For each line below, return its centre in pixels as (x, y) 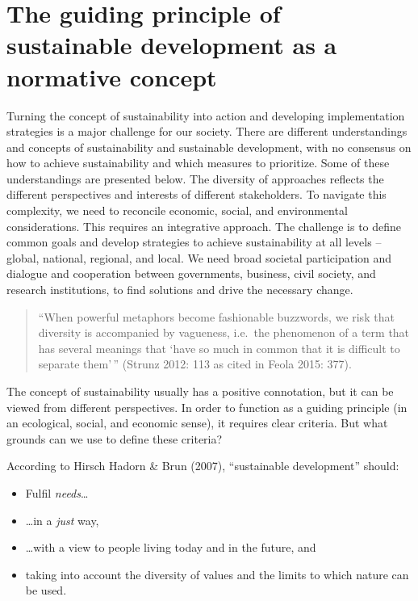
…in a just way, (62, 520)
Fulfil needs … (57, 492)
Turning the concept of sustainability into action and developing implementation (206, 115)
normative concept (112, 76)
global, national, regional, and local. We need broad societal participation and (199, 257)
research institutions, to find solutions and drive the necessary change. (180, 290)
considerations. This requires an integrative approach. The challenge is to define (204, 226)
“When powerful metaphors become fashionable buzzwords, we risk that (216, 316)
